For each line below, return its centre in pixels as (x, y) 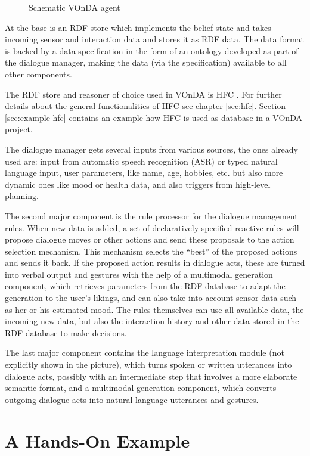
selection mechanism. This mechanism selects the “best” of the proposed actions (151, 251)
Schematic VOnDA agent (75, 7)
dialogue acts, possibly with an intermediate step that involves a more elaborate (151, 376)
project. (19, 129)
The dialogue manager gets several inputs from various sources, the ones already (151, 149)
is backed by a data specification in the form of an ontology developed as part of (152, 50)
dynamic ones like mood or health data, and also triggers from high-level (138, 184)
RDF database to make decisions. (66, 332)
